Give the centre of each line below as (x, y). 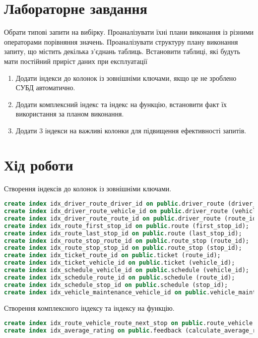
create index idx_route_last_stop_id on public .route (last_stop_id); (123, 233)
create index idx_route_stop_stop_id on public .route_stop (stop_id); (123, 248)
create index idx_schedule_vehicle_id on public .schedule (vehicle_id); (127, 270)
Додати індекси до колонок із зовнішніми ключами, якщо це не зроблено (126, 78)
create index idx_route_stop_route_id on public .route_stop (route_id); (127, 241)
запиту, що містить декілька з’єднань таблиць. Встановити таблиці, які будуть (122, 51)
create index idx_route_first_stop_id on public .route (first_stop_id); (127, 226)
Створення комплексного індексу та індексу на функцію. (89, 308)
